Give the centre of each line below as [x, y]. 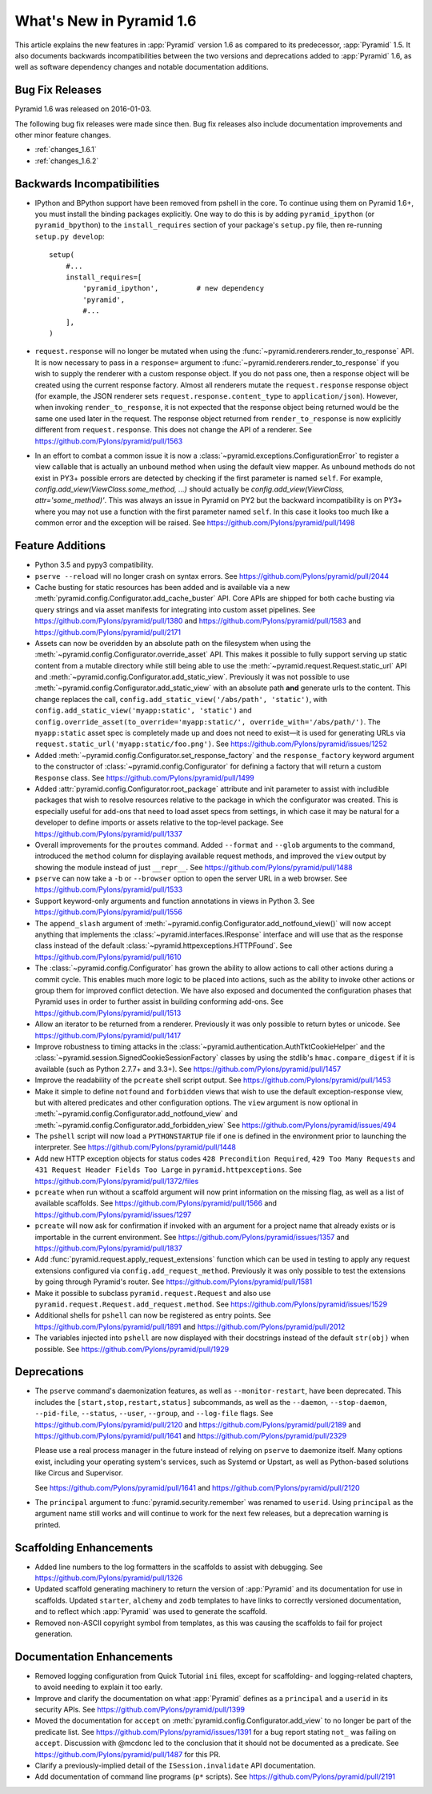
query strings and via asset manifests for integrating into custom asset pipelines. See [175, 609]
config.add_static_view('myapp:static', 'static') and [143, 710]
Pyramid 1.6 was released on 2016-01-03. [83, 109]
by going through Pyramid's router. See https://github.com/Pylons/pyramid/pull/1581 [174, 1282]
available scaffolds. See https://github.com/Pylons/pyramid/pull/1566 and [156, 1203]
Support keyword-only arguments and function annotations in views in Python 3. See [175, 901]
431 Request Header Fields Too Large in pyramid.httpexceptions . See [168, 1170]
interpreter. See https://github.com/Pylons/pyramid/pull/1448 [135, 1147]
